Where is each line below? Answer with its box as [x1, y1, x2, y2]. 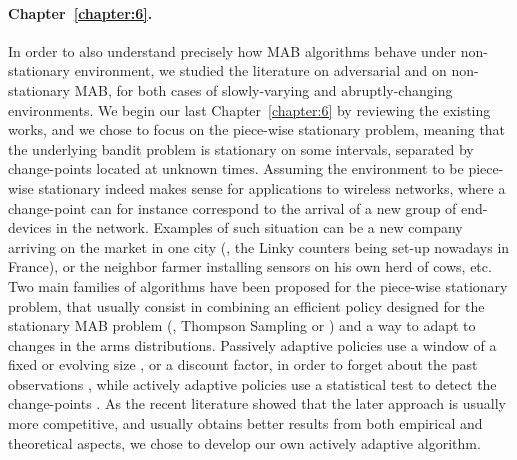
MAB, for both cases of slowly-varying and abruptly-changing [74, 79, 453, 100]
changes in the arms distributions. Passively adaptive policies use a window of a [8, 334, 497, 355]
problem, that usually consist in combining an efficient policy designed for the [8, 295, 485, 316]
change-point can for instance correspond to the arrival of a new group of [8, 197, 457, 218]
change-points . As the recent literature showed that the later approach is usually [8, 393, 506, 414]
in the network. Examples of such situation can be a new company [55, 217, 463, 238]
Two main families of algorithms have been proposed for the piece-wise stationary [8, 275, 508, 296]
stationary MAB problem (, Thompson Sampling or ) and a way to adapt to [8, 315, 476, 336]
